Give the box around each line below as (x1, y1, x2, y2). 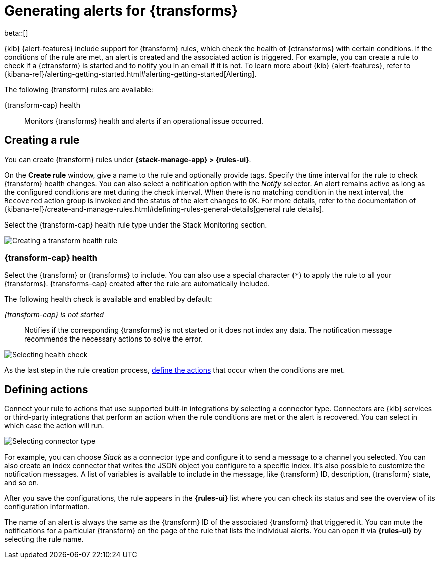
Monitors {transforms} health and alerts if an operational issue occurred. (24, 116, 264, 125)
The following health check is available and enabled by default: (4, 295, 212, 304)
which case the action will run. (4, 421, 104, 430)
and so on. (4, 478, 39, 487)
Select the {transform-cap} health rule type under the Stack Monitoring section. (4, 220, 267, 229)
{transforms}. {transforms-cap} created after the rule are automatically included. (4, 279, 270, 288)
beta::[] (4, 28, 28, 37)
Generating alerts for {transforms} (4, 2, 238, 19)
